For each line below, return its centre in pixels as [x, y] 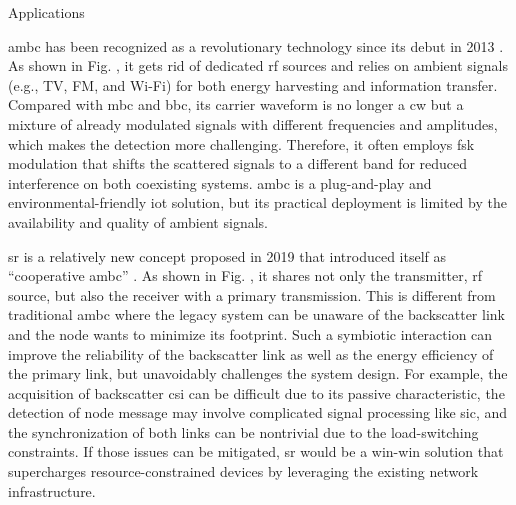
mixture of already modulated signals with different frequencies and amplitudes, [253, 123]
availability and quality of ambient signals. [138, 221]
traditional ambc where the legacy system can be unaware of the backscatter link [256, 314]
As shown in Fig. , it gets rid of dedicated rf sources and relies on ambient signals [258, 65]
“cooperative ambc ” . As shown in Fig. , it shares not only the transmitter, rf [245, 275]
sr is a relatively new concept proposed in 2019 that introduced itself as [227, 255]
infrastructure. [52, 490]
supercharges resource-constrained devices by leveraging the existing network [243, 471]
